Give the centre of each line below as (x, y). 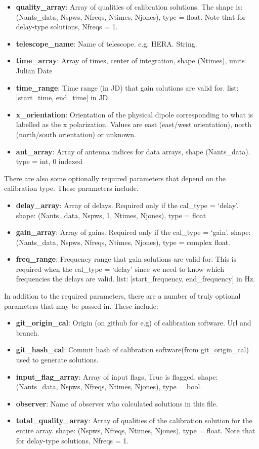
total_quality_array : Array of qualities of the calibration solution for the (134, 420)
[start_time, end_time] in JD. (63, 97)
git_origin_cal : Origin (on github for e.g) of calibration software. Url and (134, 323)
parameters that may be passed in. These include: (81, 305)
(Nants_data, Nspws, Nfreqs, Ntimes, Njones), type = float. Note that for (131, 16)
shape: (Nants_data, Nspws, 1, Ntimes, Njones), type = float (111, 215)
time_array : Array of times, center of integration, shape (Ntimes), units (130, 60)
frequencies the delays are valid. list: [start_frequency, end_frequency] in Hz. (136, 279)
